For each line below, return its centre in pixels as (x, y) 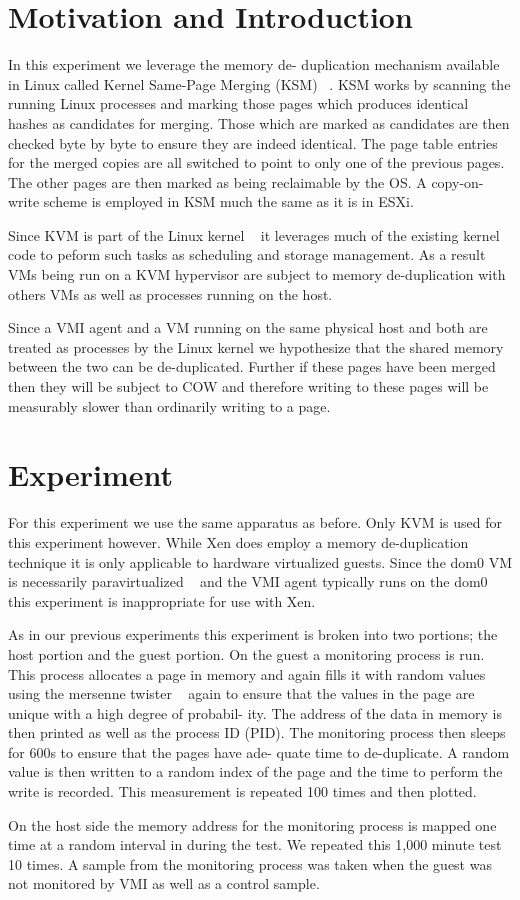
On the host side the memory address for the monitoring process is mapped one (252, 824)
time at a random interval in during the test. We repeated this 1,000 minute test (255, 844)
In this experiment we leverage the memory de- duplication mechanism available (254, 64)
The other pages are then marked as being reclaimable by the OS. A (217, 181)
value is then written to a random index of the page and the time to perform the (255, 771)
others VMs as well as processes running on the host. (170, 293)
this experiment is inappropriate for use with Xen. (162, 600)
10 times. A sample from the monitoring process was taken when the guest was (250, 863)
